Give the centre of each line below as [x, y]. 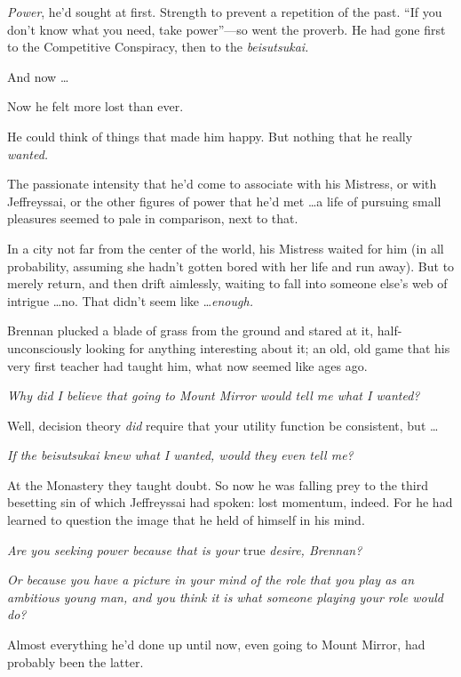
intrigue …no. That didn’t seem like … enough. [130, 300]
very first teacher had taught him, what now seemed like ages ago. [187, 365]
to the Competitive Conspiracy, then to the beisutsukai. [158, 47]
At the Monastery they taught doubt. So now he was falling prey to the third [218, 484]
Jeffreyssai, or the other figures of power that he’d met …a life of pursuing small [224, 201]
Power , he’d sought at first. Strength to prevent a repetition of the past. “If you [225, 12]
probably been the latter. [76, 661]
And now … [38, 76]
